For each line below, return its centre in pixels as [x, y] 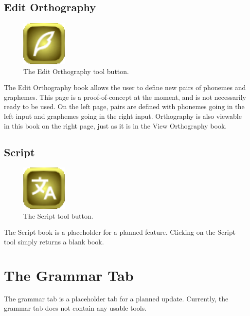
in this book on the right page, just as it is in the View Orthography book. [116, 125]
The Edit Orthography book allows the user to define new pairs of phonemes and [125, 87]
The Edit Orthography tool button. [76, 71]
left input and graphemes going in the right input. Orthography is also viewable [123, 116]
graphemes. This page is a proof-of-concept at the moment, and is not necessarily [125, 97]
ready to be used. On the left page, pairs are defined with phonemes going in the [124, 106]
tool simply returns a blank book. [54, 241]
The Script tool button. [58, 215]
